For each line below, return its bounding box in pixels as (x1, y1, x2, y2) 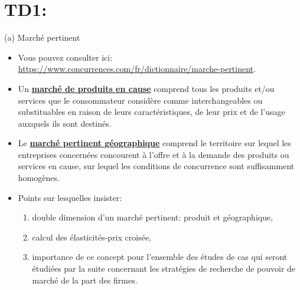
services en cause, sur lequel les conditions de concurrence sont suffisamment (18, 160, 295, 172)
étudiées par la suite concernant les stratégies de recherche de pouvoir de (32, 262, 296, 275)
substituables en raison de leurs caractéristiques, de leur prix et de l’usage (18, 106, 285, 118)
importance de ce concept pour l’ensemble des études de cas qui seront (32, 251, 288, 263)
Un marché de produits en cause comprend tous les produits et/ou (18, 82, 275, 94)
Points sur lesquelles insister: (18, 191, 122, 203)
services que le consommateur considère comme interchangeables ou (18, 94, 263, 106)
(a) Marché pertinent (4, 31, 80, 44)
